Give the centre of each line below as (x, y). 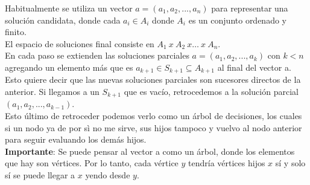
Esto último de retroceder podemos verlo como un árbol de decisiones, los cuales (153, 116)
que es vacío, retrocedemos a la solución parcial (211, 92)
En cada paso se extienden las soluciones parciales (97, 55)
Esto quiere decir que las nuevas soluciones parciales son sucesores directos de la (153, 80)
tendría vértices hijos (227, 163)
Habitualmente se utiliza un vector (69, 8)
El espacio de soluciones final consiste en (80, 43)
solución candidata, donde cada (63, 20)
